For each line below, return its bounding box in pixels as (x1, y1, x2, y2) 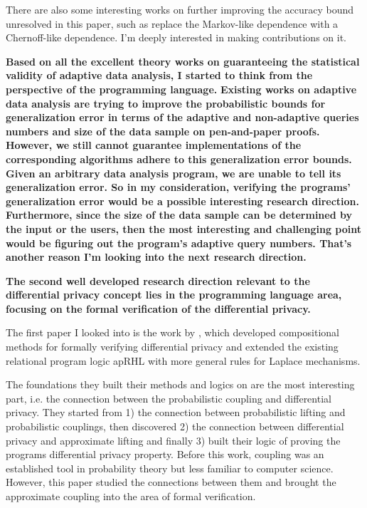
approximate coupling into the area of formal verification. (6, 489, 256, 503)
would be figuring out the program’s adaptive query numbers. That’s (6, 235, 352, 250)
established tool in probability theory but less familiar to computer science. (6, 460, 334, 475)
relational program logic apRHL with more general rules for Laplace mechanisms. (6, 353, 361, 368)
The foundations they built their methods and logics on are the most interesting (6, 377, 355, 392)
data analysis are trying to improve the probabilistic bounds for (6, 95, 326, 110)
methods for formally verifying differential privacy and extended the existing (6, 339, 339, 354)
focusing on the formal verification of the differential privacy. (6, 301, 311, 316)
